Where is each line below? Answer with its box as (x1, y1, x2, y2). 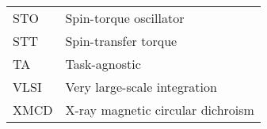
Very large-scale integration (65, 78, 217, 96)
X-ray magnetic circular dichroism (65, 101, 254, 119)
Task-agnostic (65, 55, 141, 73)
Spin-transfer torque (65, 32, 177, 50)
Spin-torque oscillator (65, 9, 185, 27)
